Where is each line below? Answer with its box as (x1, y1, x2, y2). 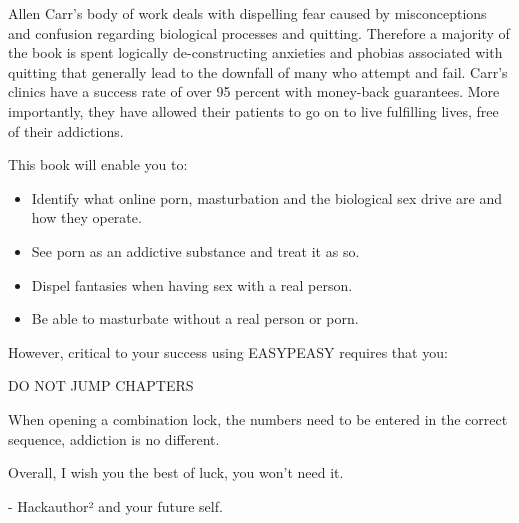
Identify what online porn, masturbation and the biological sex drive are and (31, 187, 502, 208)
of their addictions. (8, 120, 124, 141)
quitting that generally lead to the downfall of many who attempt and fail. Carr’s (8, 61, 508, 82)
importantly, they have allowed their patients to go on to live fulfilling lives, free (8, 100, 499, 121)
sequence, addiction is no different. (8, 428, 220, 449)
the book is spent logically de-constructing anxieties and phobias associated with (8, 42, 503, 63)
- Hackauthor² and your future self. (8, 495, 223, 516)
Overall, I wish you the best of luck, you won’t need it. (8, 462, 344, 483)
